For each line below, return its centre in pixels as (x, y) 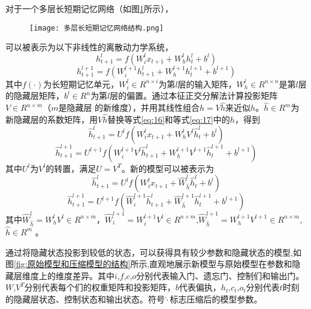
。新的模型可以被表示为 (168, 168)
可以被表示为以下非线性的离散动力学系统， (89, 47)
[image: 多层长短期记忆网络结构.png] (96, 28)
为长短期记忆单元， (81, 84)
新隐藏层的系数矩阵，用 (52, 119)
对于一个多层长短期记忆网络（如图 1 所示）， (89, 8)
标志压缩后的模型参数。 (216, 299)
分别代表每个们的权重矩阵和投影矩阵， (100, 287)
